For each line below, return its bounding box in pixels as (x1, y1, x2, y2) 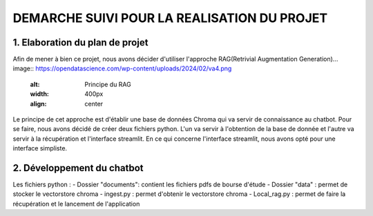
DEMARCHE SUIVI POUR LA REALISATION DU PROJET (12, 10, 328, 26)
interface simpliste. (12, 144, 68, 153)
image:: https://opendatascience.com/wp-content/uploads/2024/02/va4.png (12, 64, 232, 72)
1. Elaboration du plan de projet (12, 37, 149, 48)
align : (30, 99, 47, 108)
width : (30, 90, 50, 98)
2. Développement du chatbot (12, 162, 144, 174)
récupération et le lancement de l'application (12, 199, 140, 208)
